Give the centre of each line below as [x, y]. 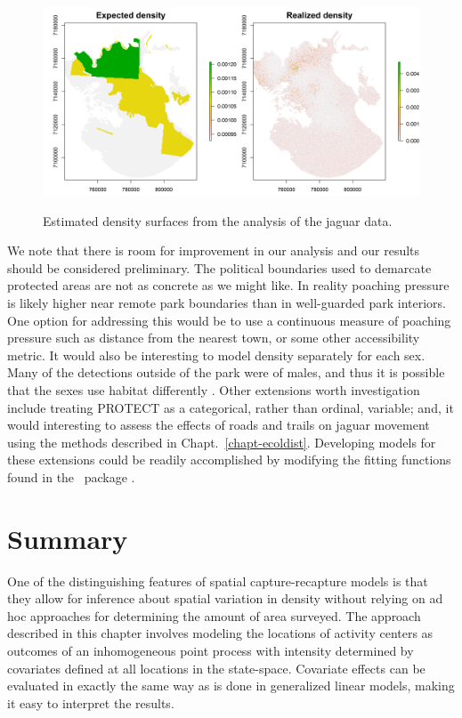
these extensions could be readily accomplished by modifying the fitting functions [229, 460]
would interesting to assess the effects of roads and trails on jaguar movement [219, 425]
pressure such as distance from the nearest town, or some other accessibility [214, 338]
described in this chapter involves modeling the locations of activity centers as [220, 633]
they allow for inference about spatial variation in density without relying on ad [225, 598]
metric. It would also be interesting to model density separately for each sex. [216, 355]
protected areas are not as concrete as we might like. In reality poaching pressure [228, 285]
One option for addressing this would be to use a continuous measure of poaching [229, 320]
